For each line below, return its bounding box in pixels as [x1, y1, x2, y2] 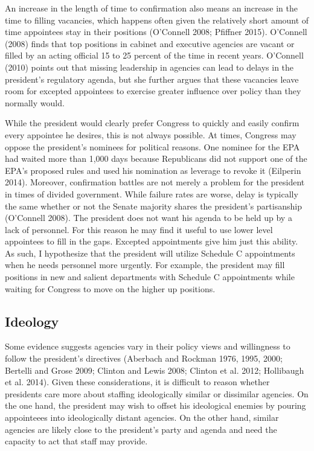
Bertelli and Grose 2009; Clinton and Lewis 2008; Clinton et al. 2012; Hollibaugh [5, 363, 304, 376]
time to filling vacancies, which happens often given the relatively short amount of [5, 13, 309, 26]
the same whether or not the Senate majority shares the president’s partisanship [5, 199, 302, 212]
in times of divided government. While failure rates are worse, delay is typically [5, 187, 298, 200]
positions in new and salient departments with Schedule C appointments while [5, 270, 295, 283]
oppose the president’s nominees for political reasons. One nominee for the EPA [5, 140, 300, 153]
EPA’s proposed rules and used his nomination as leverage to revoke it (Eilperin [5, 164, 301, 176]
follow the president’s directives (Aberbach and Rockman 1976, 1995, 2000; [5, 352, 283, 365]
